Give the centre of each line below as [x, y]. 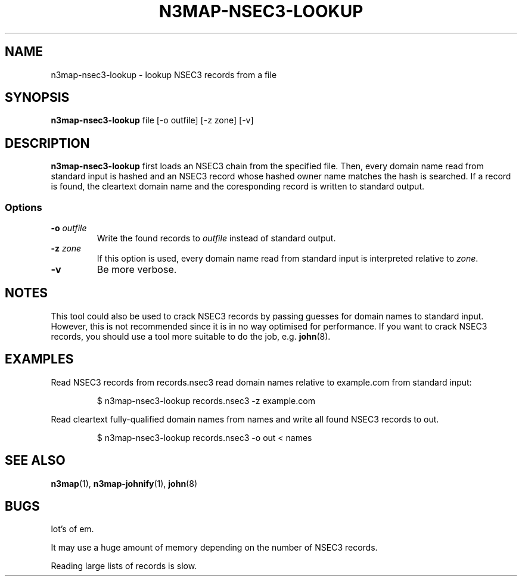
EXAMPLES [39, 359]
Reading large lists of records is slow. [124, 566]
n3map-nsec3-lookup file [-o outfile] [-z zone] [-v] [152, 120]
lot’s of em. [72, 529]
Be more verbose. [137, 270]
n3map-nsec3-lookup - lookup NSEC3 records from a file [164, 74]
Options [24, 207]
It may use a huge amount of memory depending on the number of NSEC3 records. [214, 548]
